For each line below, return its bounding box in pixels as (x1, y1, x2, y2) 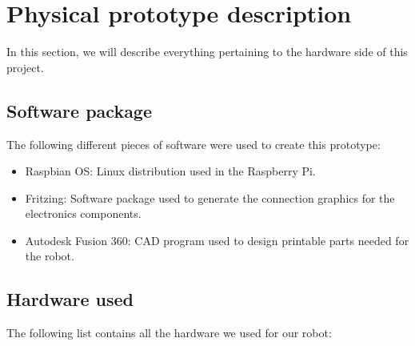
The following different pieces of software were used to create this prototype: (6, 135, 381, 152)
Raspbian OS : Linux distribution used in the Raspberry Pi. (25, 163, 316, 179)
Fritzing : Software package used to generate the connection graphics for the (25, 189, 395, 206)
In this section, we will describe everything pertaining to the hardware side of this (6, 43, 408, 60)
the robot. (25, 247, 74, 264)
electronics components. (25, 205, 142, 222)
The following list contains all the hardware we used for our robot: (6, 324, 332, 341)
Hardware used (6, 287, 134, 312)
